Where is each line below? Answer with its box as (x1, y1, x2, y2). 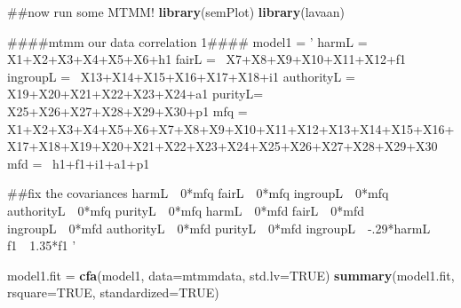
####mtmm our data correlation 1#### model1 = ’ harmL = (7, 32, 368, 51)
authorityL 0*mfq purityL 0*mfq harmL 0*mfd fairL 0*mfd (7, 201, 365, 219)
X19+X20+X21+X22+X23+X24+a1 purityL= (7, 84, 264, 103)
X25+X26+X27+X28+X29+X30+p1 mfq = (7, 101, 248, 120)
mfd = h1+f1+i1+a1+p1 (7, 154, 150, 172)
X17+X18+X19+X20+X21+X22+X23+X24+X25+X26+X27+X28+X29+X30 (7, 137, 438, 155)
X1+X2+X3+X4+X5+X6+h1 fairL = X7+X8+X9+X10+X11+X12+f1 (7, 50, 407, 68)
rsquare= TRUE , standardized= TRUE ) (7, 283, 219, 302)
